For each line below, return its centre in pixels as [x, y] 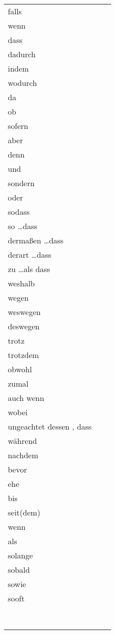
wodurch [23, 83]
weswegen [24, 312]
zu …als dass [29, 269]
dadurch [22, 54]
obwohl [20, 369]
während [23, 441]
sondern [21, 183]
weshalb [21, 283]
